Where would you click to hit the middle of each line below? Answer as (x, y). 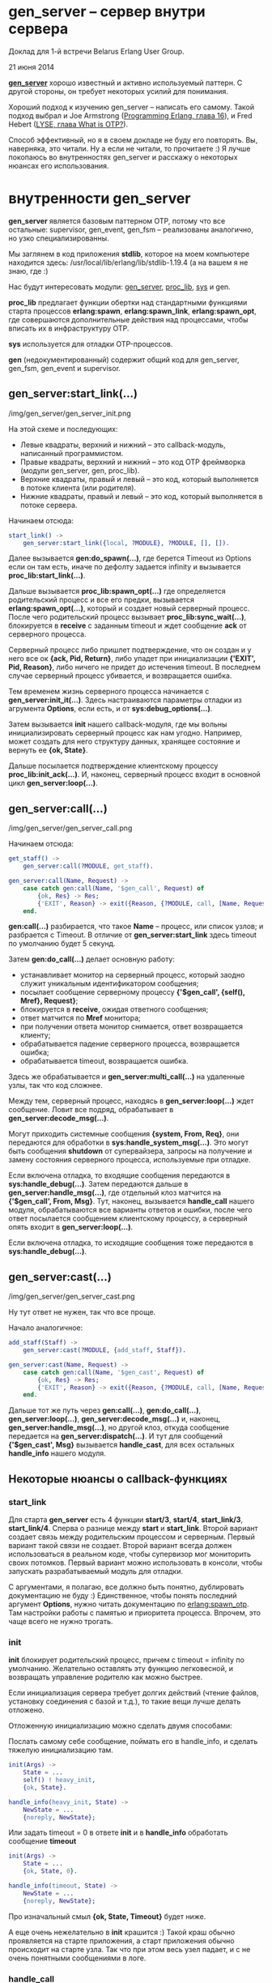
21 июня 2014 (32, 66)
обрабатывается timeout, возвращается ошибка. (104, 1061)
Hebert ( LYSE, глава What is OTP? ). (68, 124)
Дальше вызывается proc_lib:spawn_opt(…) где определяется (117, 591)
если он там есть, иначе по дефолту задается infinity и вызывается (125, 567)
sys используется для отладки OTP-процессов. (91, 343)
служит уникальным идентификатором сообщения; (109, 983)
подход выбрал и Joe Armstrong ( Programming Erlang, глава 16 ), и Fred (130, 115)
